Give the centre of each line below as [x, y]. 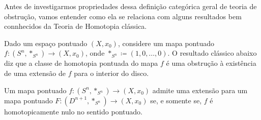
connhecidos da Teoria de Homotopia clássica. [76, 26]
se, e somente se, [176, 100]
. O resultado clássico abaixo [212, 53]
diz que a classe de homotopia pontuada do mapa [81, 63]
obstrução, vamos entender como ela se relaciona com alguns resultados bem [123, 16]
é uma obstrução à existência [211, 63]
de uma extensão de [35, 73]
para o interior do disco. [111, 73]
